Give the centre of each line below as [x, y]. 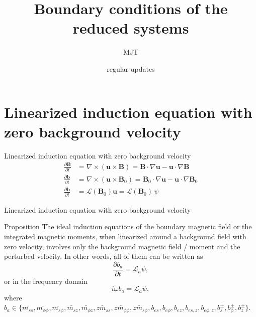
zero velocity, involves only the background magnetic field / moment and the [122, 246]
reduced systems [131, 28]
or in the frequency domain [46, 281]
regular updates [131, 68]
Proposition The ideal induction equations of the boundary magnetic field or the [128, 226]
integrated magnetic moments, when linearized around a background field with [125, 236]
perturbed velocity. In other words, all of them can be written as [104, 256]
